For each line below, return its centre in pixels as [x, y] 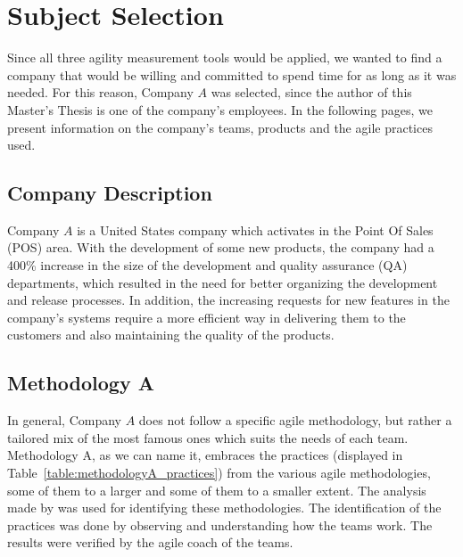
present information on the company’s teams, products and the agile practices [220, 127]
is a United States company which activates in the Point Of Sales [255, 229]
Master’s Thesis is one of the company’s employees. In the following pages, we [220, 109]
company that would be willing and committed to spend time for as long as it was [232, 74]
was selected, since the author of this [311, 92]
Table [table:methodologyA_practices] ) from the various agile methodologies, [219, 473]
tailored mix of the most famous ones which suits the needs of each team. [208, 437]
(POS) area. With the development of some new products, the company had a [221, 247]
